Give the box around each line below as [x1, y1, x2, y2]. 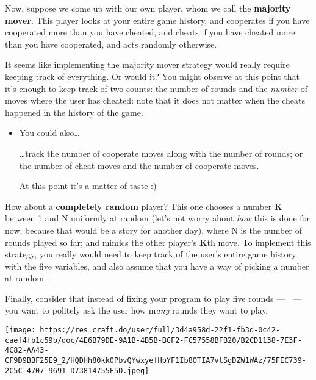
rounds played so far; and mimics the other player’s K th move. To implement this [5, 235, 311, 248]
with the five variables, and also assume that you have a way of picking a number [5, 259, 309, 272]
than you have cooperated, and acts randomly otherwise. [5, 37, 217, 50]
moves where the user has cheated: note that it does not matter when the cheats [5, 94, 305, 107]
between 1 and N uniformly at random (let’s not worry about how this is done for [5, 212, 311, 224]
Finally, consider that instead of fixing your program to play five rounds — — [5, 292, 302, 304]
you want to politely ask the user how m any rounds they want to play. [5, 304, 268, 317]
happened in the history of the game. [5, 106, 143, 118]
